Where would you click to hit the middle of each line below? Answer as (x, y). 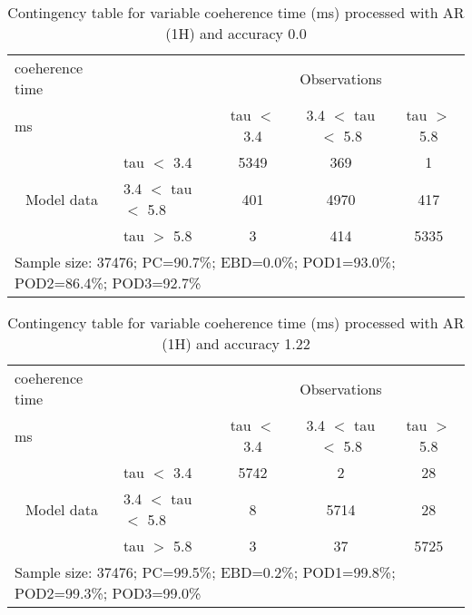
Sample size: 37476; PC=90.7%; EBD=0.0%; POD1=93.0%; (205, 262)
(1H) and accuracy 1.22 (236, 343)
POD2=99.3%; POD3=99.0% (108, 593)
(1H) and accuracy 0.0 (236, 33)
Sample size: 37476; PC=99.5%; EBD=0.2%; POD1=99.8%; (205, 572)
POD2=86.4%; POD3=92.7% (108, 283)
